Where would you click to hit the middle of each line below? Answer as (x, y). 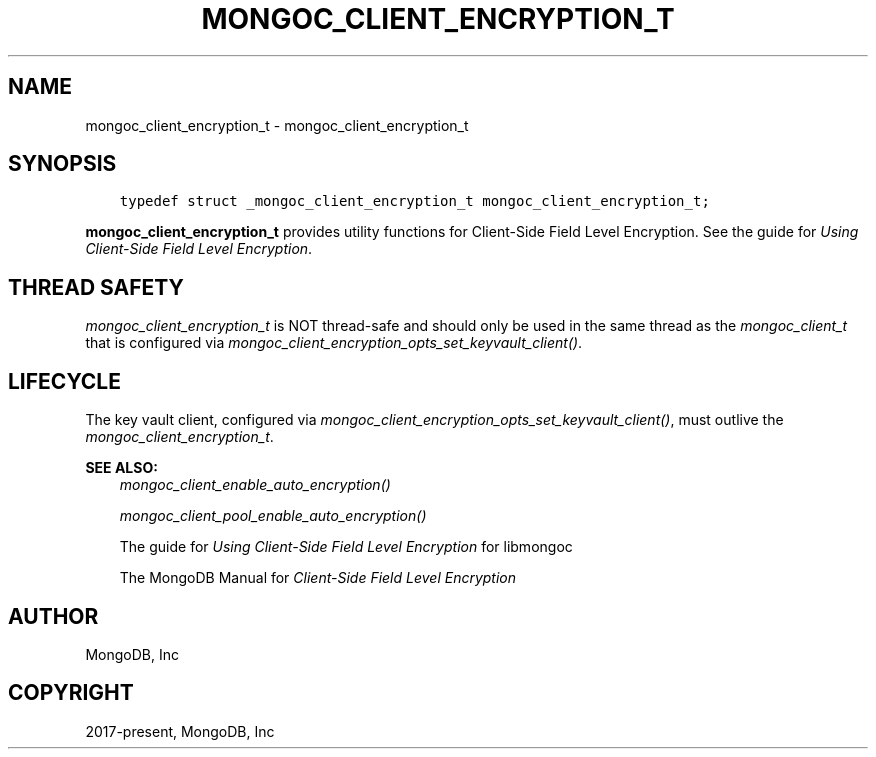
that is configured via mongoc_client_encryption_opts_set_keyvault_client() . (334, 343)
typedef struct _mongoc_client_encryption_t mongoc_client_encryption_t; (414, 201)
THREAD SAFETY (96, 287)
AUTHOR (53, 616)
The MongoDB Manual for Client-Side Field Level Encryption (318, 578)
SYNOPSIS (62, 164)
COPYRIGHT (71, 693)
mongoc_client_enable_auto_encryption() (255, 485)
